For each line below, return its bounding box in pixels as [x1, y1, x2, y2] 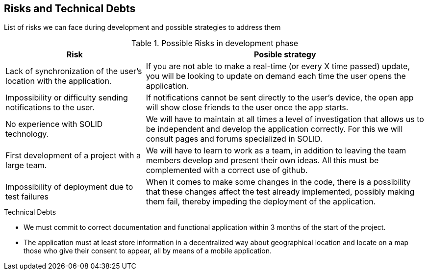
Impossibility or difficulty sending [5, 93, 128, 103]
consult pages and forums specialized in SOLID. [146, 134, 323, 144]
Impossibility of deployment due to [5, 182, 133, 192]
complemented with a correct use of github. [146, 165, 308, 175]
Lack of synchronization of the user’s [5, 66, 142, 76]
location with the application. [5, 76, 112, 86]
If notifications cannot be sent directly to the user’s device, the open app [146, 93, 414, 103]
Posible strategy [254, 50, 316, 60]
